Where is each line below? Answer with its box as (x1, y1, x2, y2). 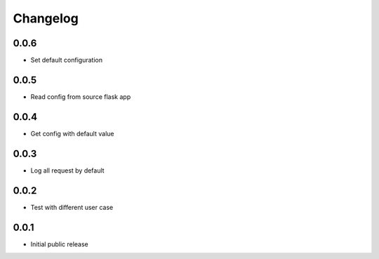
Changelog (13, 11, 79, 26)
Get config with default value (30, 129, 114, 138)
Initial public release (30, 239, 89, 248)
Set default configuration (30, 56, 103, 65)
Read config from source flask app (30, 92, 131, 101)
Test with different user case (30, 203, 114, 211)
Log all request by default (30, 166, 105, 175)
